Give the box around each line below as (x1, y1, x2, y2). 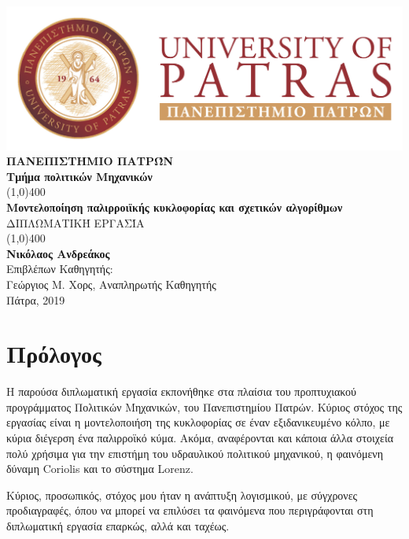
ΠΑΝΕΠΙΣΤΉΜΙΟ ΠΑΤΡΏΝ (6, 153, 174, 169)
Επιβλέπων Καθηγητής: (6, 260, 113, 277)
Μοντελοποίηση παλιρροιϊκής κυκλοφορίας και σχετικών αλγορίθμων (6, 198, 343, 215)
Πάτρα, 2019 (6, 291, 65, 308)
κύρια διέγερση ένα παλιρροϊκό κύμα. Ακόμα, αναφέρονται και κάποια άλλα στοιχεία (6, 430, 393, 446)
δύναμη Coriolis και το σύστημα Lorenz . (6, 460, 193, 477)
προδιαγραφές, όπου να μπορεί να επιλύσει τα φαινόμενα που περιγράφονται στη (6, 502, 374, 519)
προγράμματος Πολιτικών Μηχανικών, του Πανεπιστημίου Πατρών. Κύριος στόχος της (6, 398, 403, 415)
